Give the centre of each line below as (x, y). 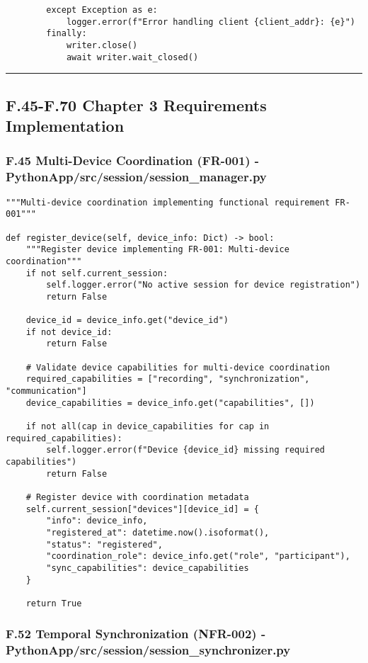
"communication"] (46, 391)
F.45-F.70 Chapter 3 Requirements (136, 104)
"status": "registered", (104, 544)
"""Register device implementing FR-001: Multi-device (157, 250)
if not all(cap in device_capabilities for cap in (148, 427)
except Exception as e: (102, 10)
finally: (67, 34)
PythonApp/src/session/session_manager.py (136, 177)
